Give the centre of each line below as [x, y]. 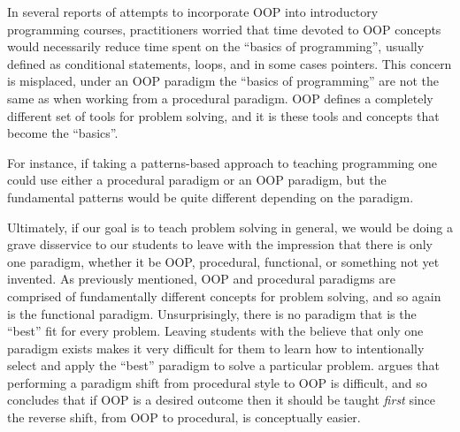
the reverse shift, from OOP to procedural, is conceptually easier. [184, 417]
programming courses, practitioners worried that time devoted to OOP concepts [224, 29]
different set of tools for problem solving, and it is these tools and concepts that [223, 115]
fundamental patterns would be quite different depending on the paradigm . [211, 197]
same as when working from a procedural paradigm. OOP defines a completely [220, 98]
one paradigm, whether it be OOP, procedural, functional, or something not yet [223, 261]
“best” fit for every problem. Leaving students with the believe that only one [215, 331]
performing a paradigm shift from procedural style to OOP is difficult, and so [217, 382]
